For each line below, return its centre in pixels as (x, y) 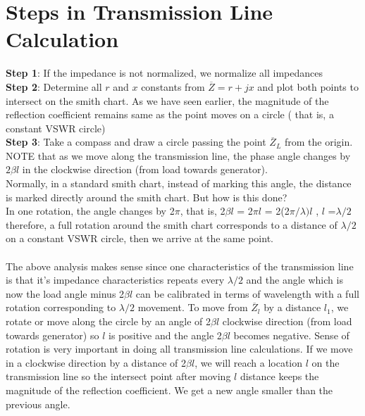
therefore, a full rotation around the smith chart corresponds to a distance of (172, 224)
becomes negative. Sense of (291, 335)
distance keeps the (279, 376)
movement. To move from (193, 307)
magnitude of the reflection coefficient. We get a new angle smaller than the (169, 390)
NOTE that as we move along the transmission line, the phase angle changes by (178, 155)
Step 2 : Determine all (54, 86)
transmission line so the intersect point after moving (118, 376)
